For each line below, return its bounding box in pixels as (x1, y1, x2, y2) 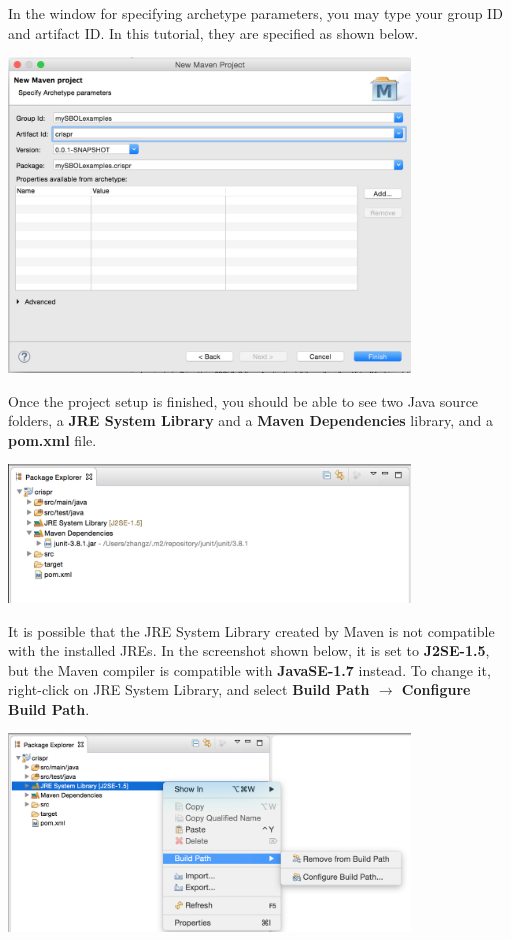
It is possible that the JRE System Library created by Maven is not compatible (8, 620, 495, 641)
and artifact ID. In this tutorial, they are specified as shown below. (8, 22, 419, 43)
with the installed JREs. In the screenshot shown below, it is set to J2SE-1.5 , (8, 640, 490, 661)
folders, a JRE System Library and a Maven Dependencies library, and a (8, 410, 493, 431)
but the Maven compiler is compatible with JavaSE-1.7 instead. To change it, (8, 659, 491, 680)
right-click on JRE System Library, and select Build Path (8, 679, 370, 700)
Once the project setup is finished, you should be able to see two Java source (8, 390, 479, 411)
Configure (401, 679, 471, 700)
